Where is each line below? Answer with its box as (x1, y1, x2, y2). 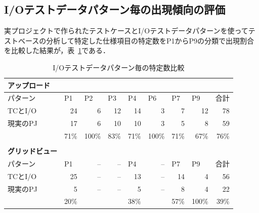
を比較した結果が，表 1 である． (4, 45, 110, 56)
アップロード (8, 79, 50, 90)
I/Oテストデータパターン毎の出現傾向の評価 (4, 2, 226, 17)
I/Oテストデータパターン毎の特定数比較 (53, 62, 185, 72)
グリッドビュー (8, 146, 57, 156)
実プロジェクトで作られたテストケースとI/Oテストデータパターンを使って (4, 25, 248, 36)
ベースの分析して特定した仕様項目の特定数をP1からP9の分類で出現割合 (18, 35, 254, 46)
